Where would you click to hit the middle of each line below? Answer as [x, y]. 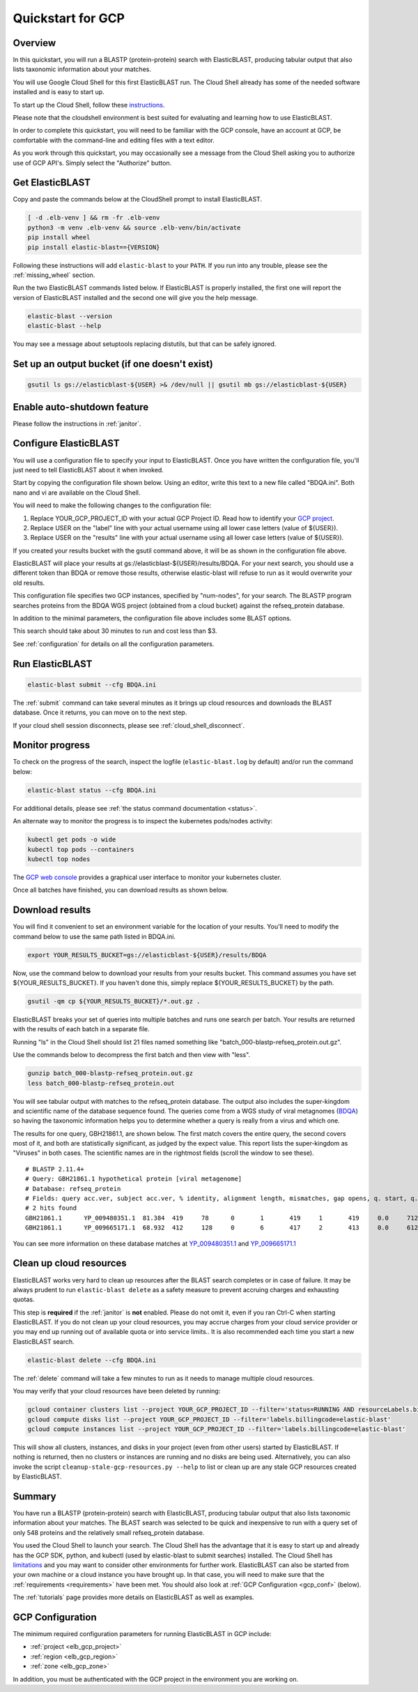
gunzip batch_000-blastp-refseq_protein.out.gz [110, 1073]
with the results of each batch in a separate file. [81, 1029]
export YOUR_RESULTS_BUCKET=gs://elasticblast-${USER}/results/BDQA [147, 955]
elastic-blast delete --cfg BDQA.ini [92, 1360]
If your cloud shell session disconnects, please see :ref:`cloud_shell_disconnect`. [129, 725]
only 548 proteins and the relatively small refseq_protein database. [109, 1532]
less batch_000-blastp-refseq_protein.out [101, 1083]
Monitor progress [52, 746]
